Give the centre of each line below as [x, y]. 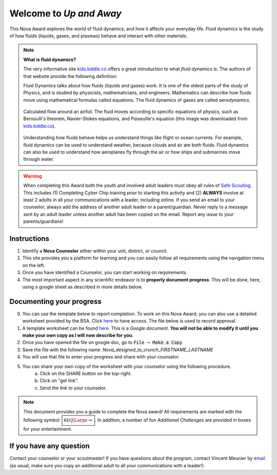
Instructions [29, 239]
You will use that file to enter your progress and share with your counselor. [101, 357]
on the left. [34, 265]
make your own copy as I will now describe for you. [78, 335]
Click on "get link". [59, 381]
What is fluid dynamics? [50, 60]
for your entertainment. [48, 429]
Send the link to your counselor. [73, 388]
